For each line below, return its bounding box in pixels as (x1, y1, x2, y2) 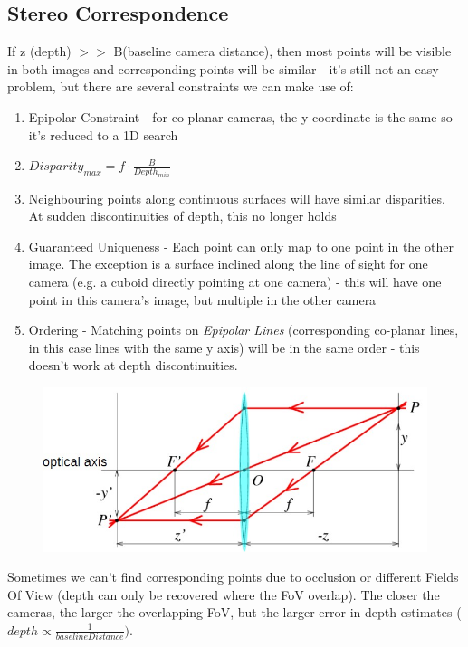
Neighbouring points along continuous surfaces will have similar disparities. (28, 188, 445, 207)
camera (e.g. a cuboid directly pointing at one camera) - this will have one (28, 272, 442, 291)
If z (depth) (7, 42, 72, 61)
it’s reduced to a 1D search (28, 125, 178, 144)
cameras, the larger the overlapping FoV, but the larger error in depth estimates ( (7, 603, 462, 622)
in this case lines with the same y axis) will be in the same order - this (28, 338, 420, 357)
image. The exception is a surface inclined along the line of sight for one (28, 254, 428, 273)
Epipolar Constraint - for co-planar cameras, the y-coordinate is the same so (28, 107, 453, 126)
